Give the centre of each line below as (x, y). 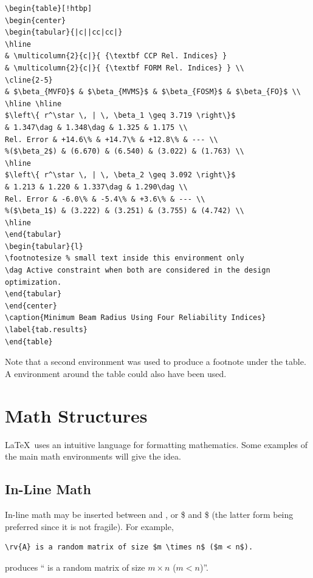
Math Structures (76, 415)
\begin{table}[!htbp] (49, 8)
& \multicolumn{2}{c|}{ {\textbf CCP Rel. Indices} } (116, 56)
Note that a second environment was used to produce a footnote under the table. (156, 362)
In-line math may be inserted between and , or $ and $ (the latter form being (149, 514)
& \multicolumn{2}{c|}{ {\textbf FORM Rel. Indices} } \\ (125, 68)
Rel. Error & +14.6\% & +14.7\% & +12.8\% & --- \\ (112, 139)
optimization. (33, 282)
